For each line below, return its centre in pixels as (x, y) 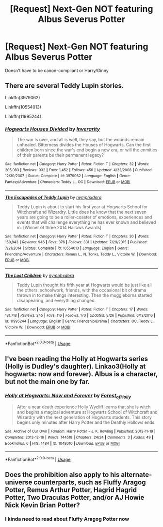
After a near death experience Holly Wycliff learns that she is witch (84, 407)
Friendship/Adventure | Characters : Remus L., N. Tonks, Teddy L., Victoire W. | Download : (81, 254)
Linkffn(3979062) (23, 97)
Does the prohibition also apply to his (62, 475)
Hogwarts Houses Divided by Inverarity (53, 129)
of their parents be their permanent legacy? (60, 155)
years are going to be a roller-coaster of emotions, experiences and (84, 217)
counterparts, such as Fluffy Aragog (90, 482)
